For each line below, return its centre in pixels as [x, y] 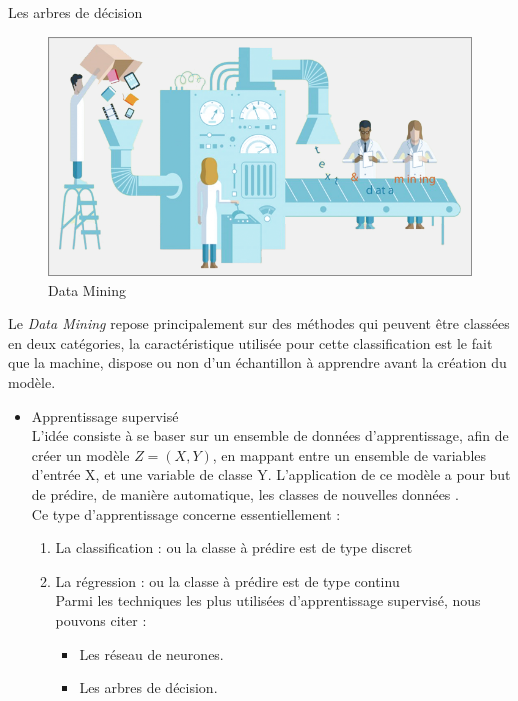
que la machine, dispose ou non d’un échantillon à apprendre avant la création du [257, 362]
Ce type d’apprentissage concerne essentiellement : [186, 513]
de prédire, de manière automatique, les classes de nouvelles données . [245, 494]
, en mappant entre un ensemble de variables [349, 454]
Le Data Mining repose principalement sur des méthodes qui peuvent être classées [259, 323]
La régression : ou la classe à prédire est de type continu [227, 580]
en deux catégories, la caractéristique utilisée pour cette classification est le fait [250, 342]
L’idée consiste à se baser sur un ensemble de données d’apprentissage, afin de [270, 435]
